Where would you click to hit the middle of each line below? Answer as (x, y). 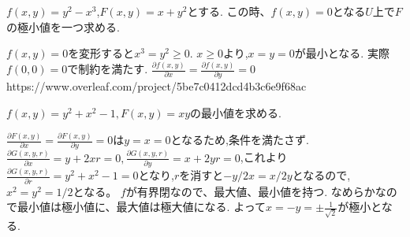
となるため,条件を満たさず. (240, 140)
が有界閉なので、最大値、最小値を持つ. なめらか (250, 191)
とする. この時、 (229, 11)
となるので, (321, 175)
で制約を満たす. (108, 69)
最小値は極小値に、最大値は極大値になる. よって (142, 207)
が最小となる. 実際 (342, 53)
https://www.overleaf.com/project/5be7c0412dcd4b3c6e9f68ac (157, 86)
